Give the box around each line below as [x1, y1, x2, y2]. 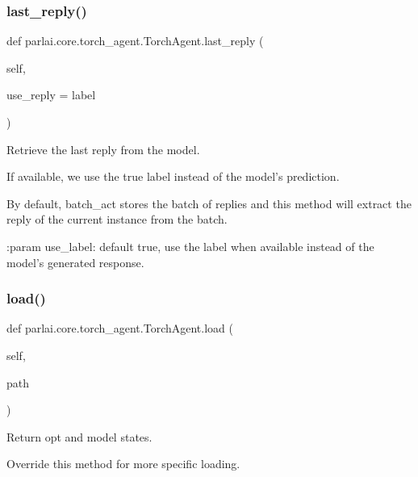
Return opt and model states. [6, 428, 153, 445]
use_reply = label [6, 86, 96, 103]
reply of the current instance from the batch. [6, 211, 228, 228]
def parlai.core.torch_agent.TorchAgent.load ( [6, 320, 233, 337]
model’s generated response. [6, 253, 144, 270]
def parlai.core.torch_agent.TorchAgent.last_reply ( [6, 32, 264, 49]
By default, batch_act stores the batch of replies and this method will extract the [6, 195, 412, 211]
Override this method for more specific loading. [6, 455, 240, 472]
